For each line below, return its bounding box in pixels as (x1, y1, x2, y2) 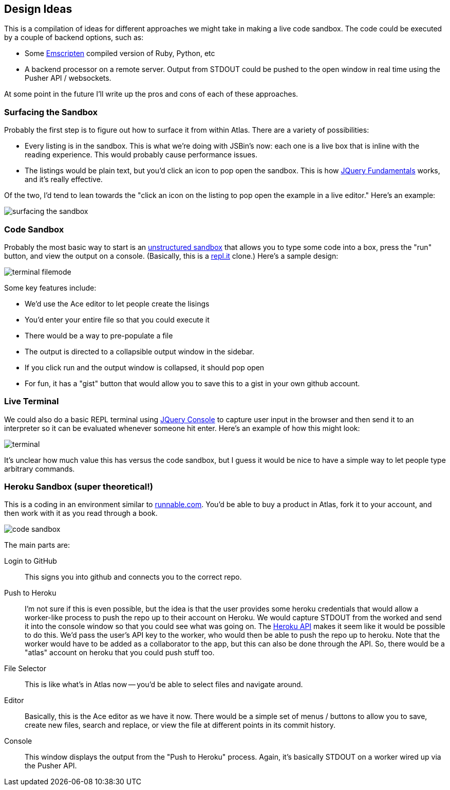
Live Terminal (4, 396, 59, 407)
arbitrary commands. (4, 464, 75, 473)
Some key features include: (4, 283, 97, 292)
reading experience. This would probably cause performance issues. (25, 150, 257, 159)
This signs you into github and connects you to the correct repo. (25, 572, 242, 582)
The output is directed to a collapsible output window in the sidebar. (25, 347, 254, 356)
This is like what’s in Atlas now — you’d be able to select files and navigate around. (25, 680, 303, 689)
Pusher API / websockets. (25, 74, 111, 83)
